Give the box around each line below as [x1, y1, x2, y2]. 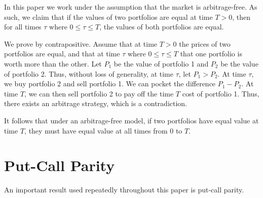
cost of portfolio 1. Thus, [182, 88, 259, 98]
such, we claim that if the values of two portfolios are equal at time [4, 11, 213, 22]
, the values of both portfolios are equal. [99, 21, 224, 32]
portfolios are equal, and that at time [4, 48, 120, 59]
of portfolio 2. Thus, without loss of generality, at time [4, 68, 173, 79]
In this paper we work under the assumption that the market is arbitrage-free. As [4, 2, 257, 12]
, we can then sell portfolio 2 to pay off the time [24, 88, 174, 98]
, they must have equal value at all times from [24, 125, 168, 136]
